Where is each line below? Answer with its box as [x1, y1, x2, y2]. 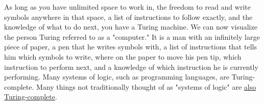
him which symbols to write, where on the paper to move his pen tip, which [4, 51, 242, 62]
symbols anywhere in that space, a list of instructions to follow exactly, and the [4, 11, 253, 22]
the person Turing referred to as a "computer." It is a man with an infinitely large [4, 31, 260, 42]
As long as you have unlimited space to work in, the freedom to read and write [4, 2, 251, 12]
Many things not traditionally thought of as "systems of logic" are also [36, 81, 256, 92]
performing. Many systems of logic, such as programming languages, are [4, 71, 229, 82]
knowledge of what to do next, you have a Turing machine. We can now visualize [4, 21, 257, 32]
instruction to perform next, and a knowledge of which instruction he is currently [4, 61, 258, 72]
